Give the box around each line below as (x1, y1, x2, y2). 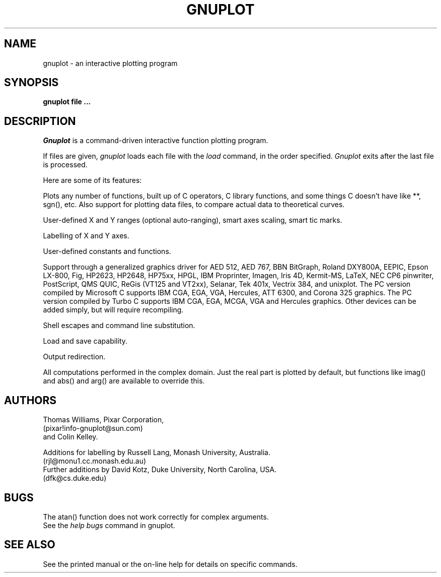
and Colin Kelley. (43, 432, 98, 441)
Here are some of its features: (43, 176, 142, 185)
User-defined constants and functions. (43, 247, 171, 256)
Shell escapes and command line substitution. (43, 321, 195, 330)
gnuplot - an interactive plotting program (43, 58, 178, 68)
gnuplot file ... (43, 97, 91, 106)
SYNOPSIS (4, 76, 59, 89)
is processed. (43, 160, 88, 169)
